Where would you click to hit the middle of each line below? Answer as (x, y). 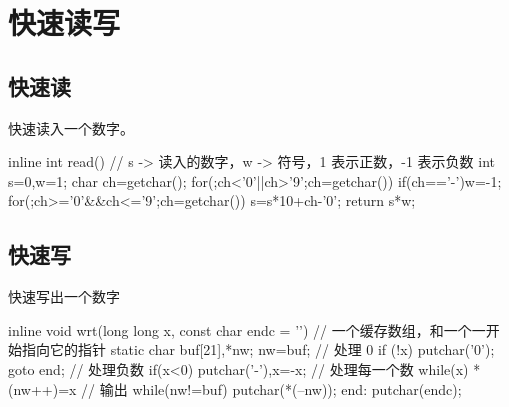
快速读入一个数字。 (71, 127)
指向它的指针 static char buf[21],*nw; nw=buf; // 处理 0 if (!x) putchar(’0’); (258, 349)
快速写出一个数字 (64, 296)
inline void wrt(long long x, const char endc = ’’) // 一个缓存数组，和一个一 (247, 329)
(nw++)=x (42, 388)
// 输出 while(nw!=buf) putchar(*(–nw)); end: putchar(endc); (271, 388)
